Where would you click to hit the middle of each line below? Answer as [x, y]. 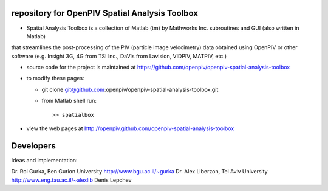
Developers [33, 146]
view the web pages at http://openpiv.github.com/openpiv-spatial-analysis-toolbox [130, 128]
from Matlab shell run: [69, 101]
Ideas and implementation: [45, 160]
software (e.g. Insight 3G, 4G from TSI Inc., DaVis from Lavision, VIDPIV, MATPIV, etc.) [119, 56]
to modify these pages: [55, 78]
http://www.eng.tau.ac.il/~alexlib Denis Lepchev [71, 180]
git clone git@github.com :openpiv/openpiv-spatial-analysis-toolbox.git [130, 89]
